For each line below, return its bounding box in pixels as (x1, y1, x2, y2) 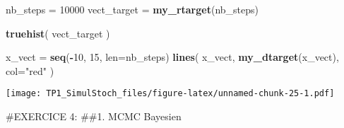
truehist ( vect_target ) (6, 25, 110, 40)
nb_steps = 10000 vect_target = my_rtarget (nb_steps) (6, 2, 259, 16)
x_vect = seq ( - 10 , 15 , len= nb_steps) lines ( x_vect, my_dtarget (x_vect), (6, 50, 339, 64)
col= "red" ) (6, 63, 54, 78)
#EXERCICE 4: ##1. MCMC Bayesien (6, 109, 182, 124)
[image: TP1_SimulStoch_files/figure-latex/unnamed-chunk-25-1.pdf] (6, 88, 335, 99)
